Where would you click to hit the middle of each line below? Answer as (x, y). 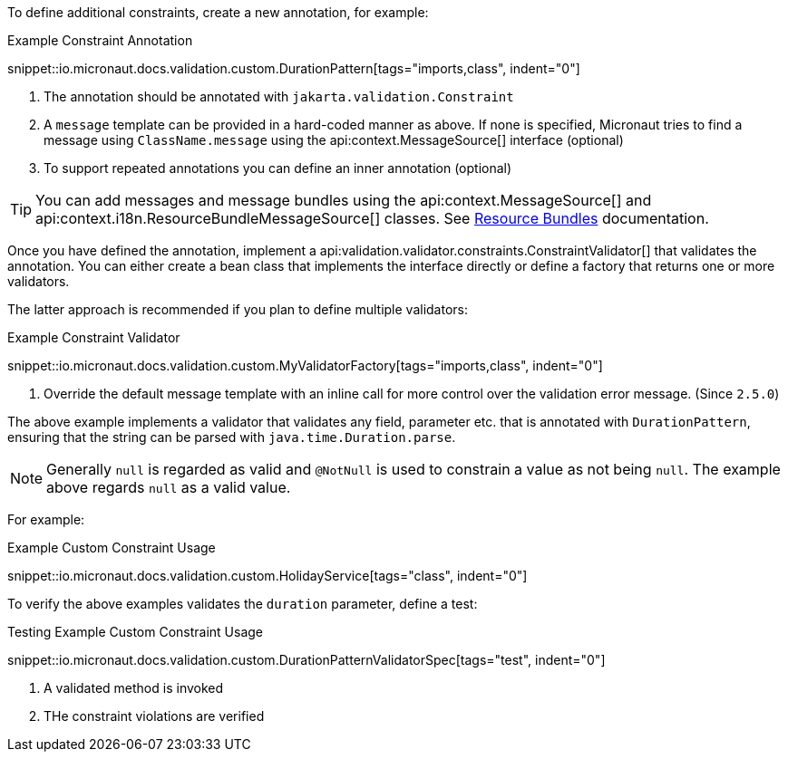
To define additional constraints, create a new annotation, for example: (218, 12)
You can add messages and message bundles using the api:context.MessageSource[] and (344, 200)
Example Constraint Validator (94, 337)
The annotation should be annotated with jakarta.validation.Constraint (279, 96)
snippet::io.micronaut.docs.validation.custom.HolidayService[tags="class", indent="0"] (268, 576)
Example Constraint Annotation (100, 40)
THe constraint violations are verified (154, 716)
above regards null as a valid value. (169, 487)
